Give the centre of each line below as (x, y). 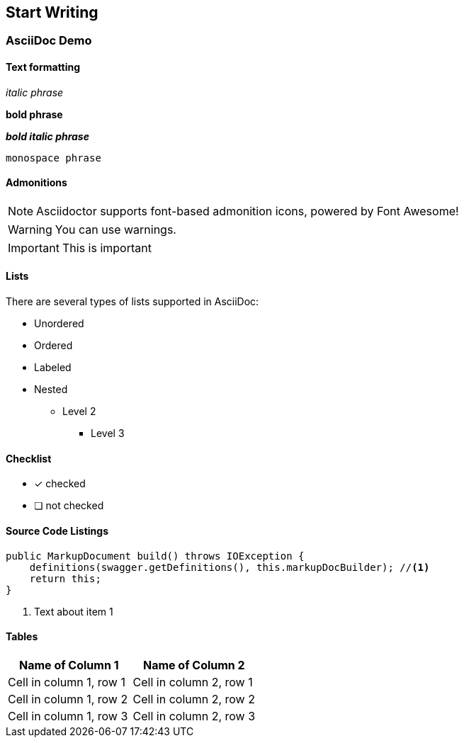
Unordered (59, 324)
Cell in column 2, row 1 (193, 682)
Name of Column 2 (194, 665)
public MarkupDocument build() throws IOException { (155, 556)
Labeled (53, 368)
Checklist (29, 458)
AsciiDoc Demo (49, 41)
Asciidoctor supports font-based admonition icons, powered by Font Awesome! (248, 211)
